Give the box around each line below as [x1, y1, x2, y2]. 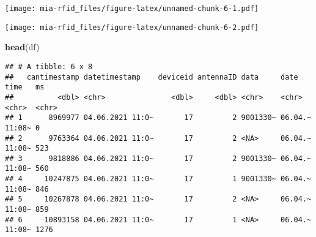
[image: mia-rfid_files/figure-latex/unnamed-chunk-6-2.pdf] [5, 23, 259, 32]
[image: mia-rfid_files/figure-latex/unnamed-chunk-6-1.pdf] [5, 4, 259, 13]
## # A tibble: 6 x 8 [5, 62, 93, 71]
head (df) [5, 40, 40, 53]
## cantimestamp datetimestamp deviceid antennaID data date [5, 72, 298, 81]
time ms [5, 83, 45, 92]
